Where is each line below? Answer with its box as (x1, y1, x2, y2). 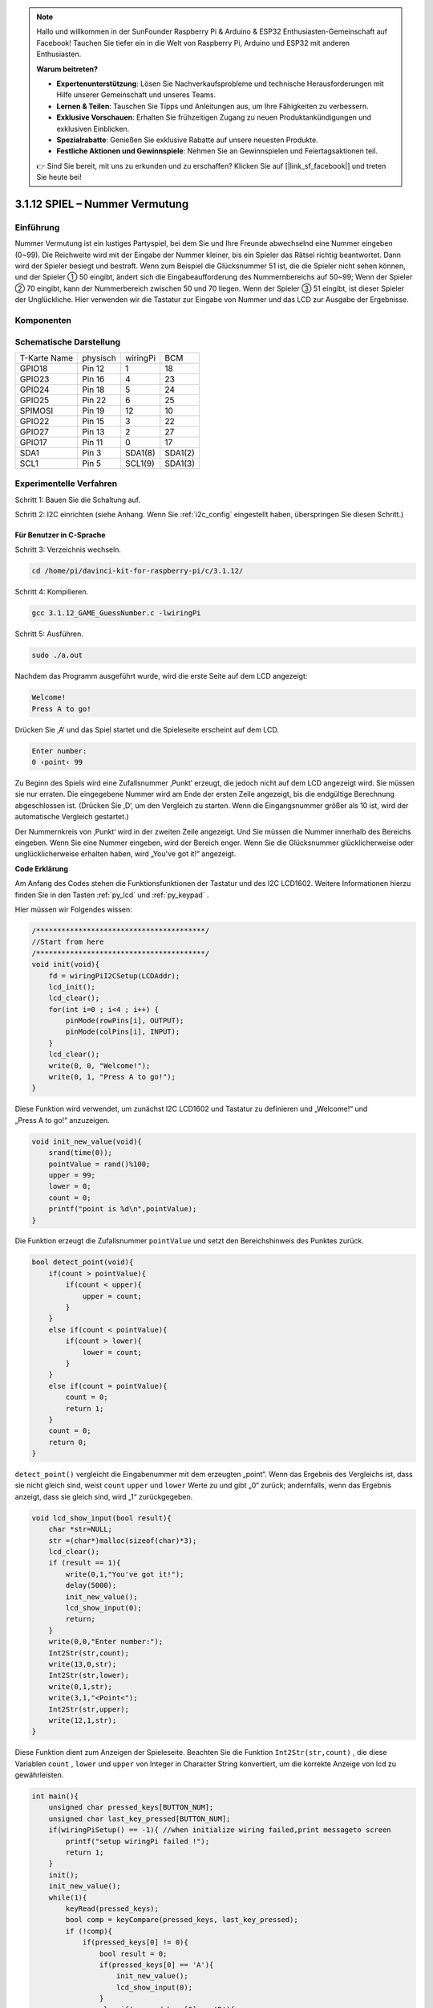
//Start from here (31, 937, 104, 947)
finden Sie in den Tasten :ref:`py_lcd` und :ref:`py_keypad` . (14, 890, 209, 900)
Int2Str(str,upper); (48, 1704, 130, 1714)
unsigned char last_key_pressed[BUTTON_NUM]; (48, 1814, 231, 1823)
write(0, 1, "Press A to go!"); (48, 1072, 176, 1082)
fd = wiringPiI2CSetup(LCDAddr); (48, 971, 180, 980)
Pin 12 (82, 362, 105, 373)
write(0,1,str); (48, 1682, 112, 1691)
